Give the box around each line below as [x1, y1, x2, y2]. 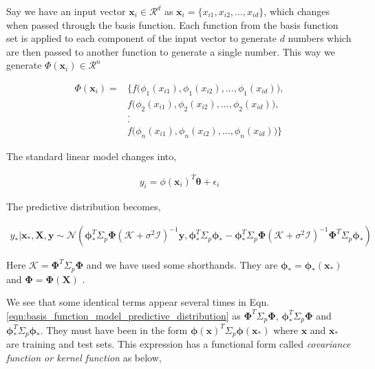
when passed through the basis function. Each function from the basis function [6, 17, 339, 32]
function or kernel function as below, [6, 350, 162, 364]
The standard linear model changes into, [6, 148, 177, 163]
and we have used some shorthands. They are [86, 258, 278, 272]
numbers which [288, 31, 352, 45]
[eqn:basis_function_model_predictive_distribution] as [6, 308, 241, 322]
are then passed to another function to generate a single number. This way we [6, 44, 335, 58]
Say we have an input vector [6, 4, 126, 18]
